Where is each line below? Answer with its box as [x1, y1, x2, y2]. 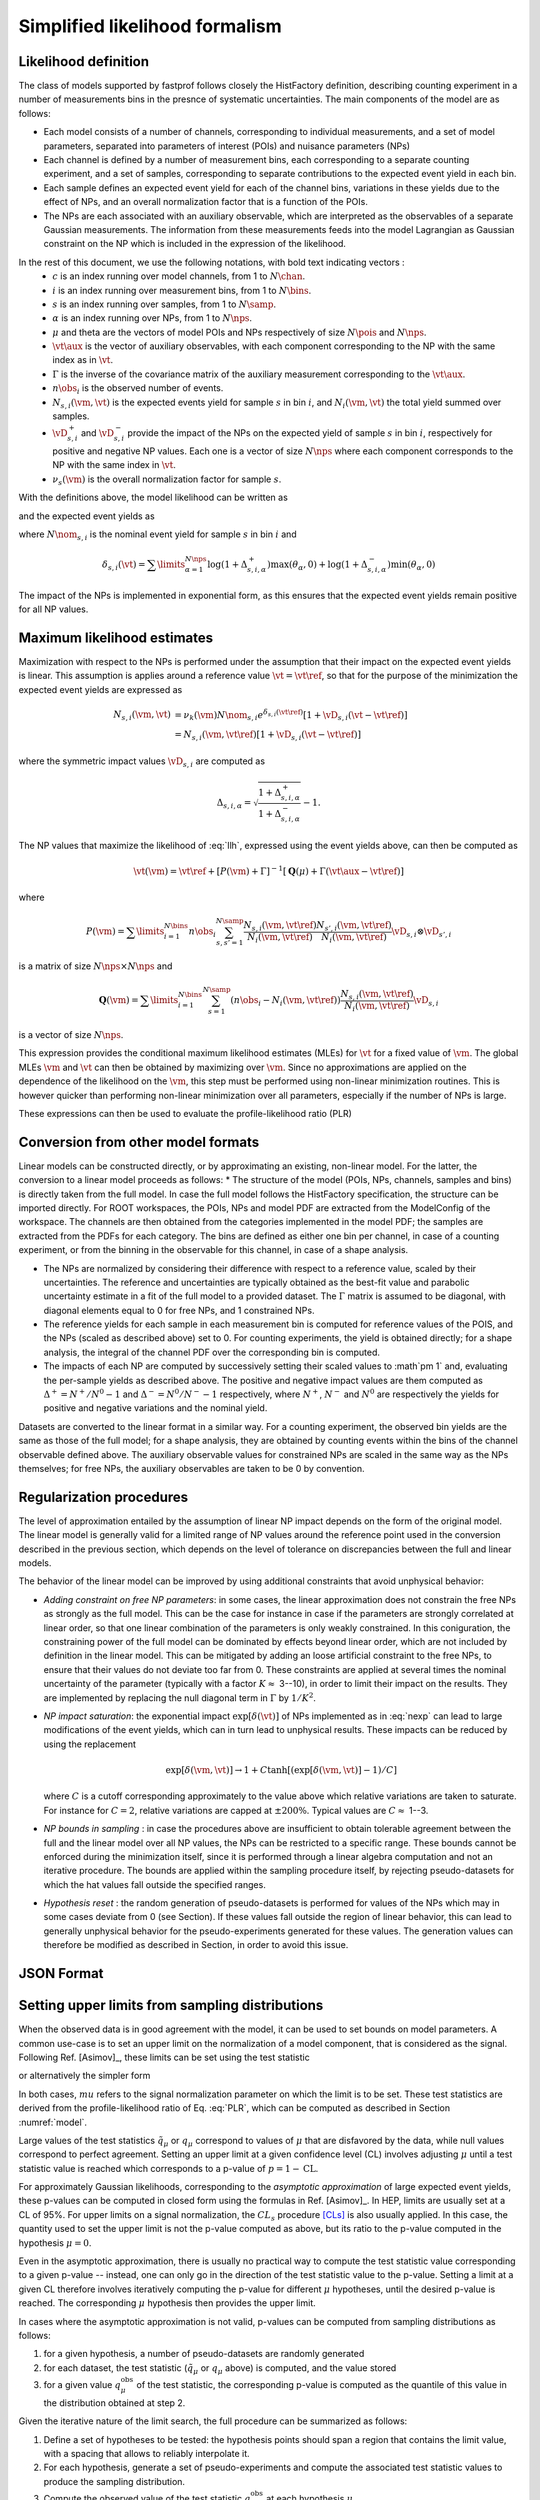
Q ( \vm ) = [98, 995, 139, 1006]
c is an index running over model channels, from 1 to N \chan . [52, 270, 305, 282]
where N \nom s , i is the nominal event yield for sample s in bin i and [18, 528, 297, 542]
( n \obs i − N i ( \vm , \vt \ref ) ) [230, 995, 341, 1008]
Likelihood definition [18, 53, 150, 70]
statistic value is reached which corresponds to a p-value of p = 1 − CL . [18, 2162, 319, 2174]
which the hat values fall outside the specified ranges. [43, 1878, 267, 1890]
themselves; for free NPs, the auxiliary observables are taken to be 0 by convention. [18, 1463, 365, 1474]
